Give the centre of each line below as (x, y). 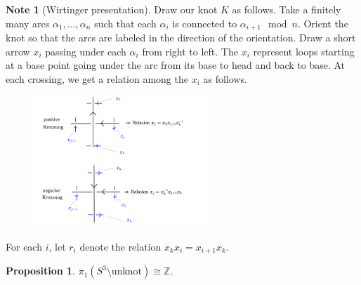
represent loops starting (304, 51)
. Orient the (323, 23)
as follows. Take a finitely (287, 9)
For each (24, 246)
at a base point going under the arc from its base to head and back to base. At (176, 65)
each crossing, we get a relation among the (97, 78)
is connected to (205, 23)
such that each (125, 23)
